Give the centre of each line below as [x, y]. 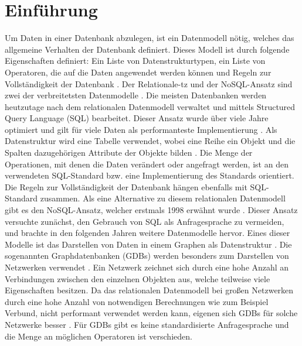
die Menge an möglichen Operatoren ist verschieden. [99, 336]
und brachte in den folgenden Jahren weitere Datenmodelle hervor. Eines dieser [147, 233]
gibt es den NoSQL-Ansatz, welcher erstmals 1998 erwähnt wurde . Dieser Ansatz [151, 210]
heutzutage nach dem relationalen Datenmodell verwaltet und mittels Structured [150, 106]
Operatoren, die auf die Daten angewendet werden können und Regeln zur [138, 72]
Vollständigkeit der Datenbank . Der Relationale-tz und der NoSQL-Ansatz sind [149, 83]
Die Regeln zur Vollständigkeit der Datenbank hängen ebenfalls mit [126, 186]
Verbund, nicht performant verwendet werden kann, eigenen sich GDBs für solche [151, 313]
